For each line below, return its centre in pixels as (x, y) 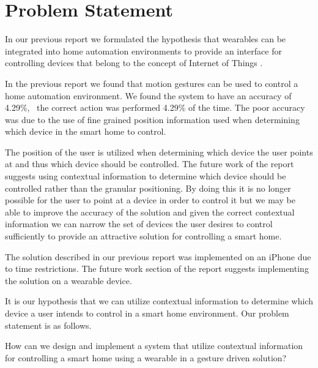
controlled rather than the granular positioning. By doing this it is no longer (148, 188)
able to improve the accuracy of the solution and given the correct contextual (150, 212)
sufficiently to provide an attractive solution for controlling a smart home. (143, 236)
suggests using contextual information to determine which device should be (146, 176)
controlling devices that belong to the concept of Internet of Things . (134, 63)
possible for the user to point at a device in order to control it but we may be (150, 200)
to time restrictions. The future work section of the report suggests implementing (157, 268)
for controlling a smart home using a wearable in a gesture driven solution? (146, 357)
